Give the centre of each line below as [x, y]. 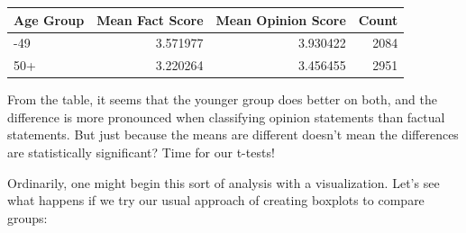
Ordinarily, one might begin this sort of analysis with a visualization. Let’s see [224, 182]
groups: [27, 217]
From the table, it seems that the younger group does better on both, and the [222, 99]
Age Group [49, 19]
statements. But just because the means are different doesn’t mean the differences [233, 134]
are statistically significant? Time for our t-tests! [141, 152]
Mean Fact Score [150, 19]
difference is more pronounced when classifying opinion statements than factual [226, 116]
